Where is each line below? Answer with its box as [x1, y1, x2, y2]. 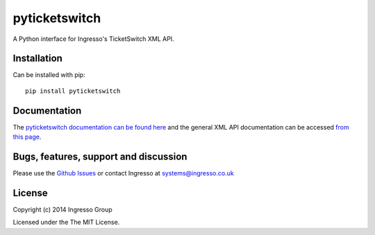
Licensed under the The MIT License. [12, 218, 120, 227]
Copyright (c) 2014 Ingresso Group [12, 205, 112, 214]
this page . [12, 132, 42, 141]
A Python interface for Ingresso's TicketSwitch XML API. [12, 35, 174, 43]
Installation [12, 53, 62, 64]
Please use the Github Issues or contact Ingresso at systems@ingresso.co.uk [12, 169, 234, 177]
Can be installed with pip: [12, 71, 86, 79]
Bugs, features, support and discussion [12, 150, 187, 162]
